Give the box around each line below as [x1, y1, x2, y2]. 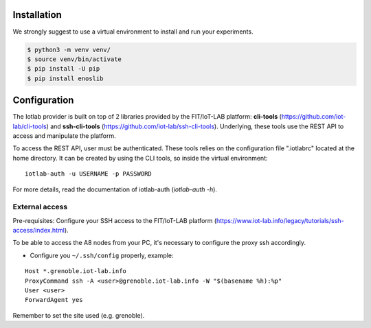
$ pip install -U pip [27, 65, 100, 73]
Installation [12, 9, 62, 21]
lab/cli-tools [12, 122, 47, 130]
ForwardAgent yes [25, 296, 83, 304]
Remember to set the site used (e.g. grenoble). [12, 311, 145, 319]
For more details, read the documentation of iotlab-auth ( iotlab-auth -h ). [12, 185, 218, 194]
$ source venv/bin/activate [27, 55, 122, 63]
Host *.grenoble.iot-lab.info [25, 268, 127, 275]
